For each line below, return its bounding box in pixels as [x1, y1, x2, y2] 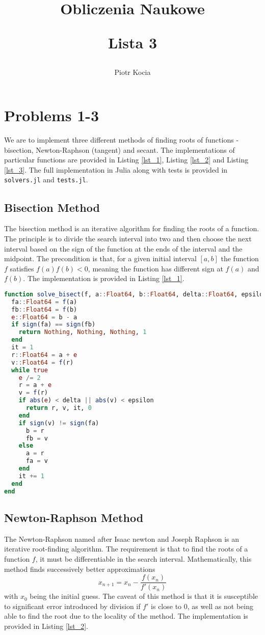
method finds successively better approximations [4, 563, 155, 574]
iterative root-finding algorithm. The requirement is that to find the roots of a [4, 543, 248, 554]
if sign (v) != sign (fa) [18, 419, 99, 427]
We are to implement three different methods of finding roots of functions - [4, 134, 239, 145]
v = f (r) [18, 389, 48, 397]
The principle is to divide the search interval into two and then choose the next [4, 233, 252, 243]
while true [11, 366, 48, 374]
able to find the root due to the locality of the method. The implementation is [4, 611, 248, 621]
